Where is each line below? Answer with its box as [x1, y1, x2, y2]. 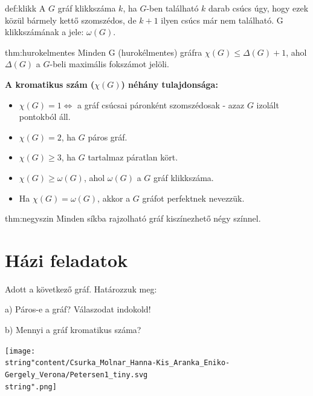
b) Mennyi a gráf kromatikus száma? [5, 323, 141, 336]
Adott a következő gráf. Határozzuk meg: [5, 282, 157, 295]
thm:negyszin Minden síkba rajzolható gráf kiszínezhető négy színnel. [5, 212, 261, 225]
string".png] [5, 382, 57, 391]
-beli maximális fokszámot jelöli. [50, 58, 169, 70]
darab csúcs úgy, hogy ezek [208, 2, 309, 14]
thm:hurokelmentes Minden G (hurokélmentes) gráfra [5, 45, 202, 58]
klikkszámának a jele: [5, 25, 84, 38]
